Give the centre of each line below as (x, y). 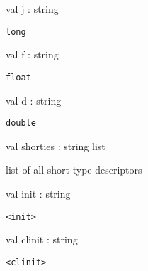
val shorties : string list (56, 145)
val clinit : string (42, 239)
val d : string (34, 100)
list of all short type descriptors (74, 170)
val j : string (32, 9)
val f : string (32, 54)
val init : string (38, 193)
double (21, 123)
